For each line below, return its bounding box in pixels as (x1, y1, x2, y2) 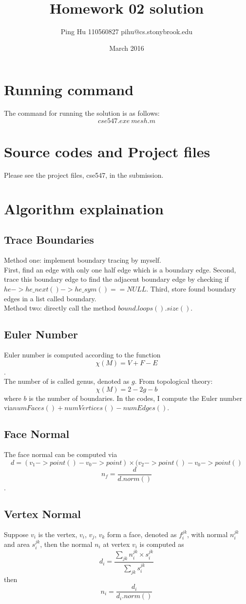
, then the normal (40, 539, 93, 549)
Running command (4, 80, 134, 100)
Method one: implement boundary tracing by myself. (4, 255, 161, 265)
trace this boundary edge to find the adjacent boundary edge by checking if (4, 274, 229, 284)
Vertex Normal (4, 506, 81, 521)
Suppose (4, 529, 29, 539)
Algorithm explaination (4, 198, 164, 218)
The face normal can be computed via (4, 449, 117, 459)
